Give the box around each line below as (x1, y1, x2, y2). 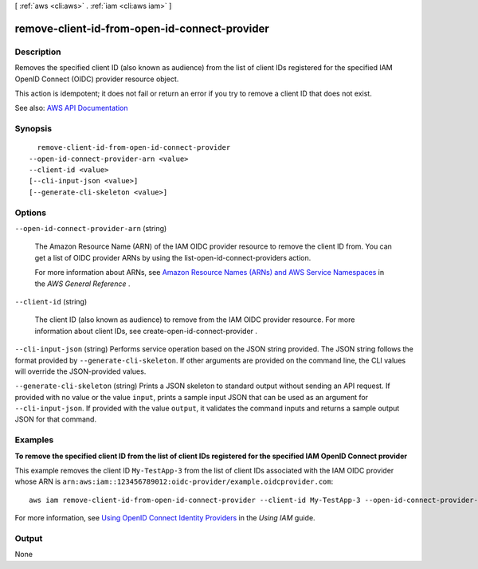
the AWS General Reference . (34, 279, 131, 288)
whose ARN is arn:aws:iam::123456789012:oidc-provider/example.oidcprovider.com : (14, 477, 334, 486)
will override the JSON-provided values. (14, 367, 147, 376)
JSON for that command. (14, 414, 97, 424)
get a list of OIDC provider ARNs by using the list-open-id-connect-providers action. (34, 253, 311, 262)
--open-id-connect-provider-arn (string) (14, 223, 167, 233)
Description (14, 46, 61, 57)
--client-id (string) (14, 296, 88, 306)
